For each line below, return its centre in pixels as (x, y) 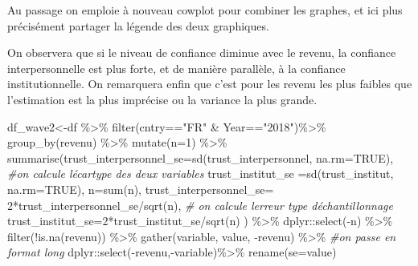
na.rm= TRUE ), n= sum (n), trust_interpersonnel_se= (141, 189)
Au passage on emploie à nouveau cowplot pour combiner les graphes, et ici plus (205, 10)
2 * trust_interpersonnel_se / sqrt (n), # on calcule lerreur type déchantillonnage (200, 205)
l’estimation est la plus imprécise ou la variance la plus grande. (162, 99)
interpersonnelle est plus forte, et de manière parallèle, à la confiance (176, 68)
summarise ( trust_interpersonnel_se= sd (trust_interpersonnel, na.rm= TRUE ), (201, 157)
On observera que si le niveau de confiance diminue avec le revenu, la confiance (202, 52)
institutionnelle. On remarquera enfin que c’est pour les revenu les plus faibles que (210, 84)
